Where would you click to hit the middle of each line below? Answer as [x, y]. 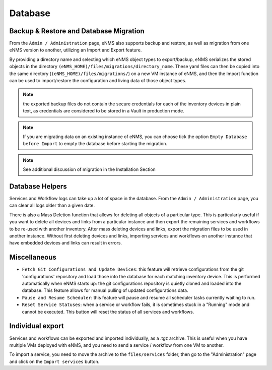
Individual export [37, 326]
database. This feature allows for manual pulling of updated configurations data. [105, 290]
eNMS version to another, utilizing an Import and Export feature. [76, 50]
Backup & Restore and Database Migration [77, 31]
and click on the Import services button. [54, 361]
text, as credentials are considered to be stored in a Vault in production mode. [104, 111]
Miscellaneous [33, 257]
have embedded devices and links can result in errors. [66, 243]
